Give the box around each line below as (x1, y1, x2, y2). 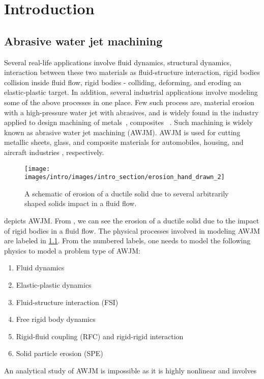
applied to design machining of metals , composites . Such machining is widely (4, 117, 253, 128)
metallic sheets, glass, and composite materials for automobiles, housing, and (4, 137, 244, 147)
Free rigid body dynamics (16, 314, 96, 324)
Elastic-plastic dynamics (16, 279, 92, 290)
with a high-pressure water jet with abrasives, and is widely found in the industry (4, 107, 259, 117)
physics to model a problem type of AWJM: (4, 245, 140, 256)
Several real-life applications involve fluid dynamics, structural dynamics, (4, 57, 231, 67)
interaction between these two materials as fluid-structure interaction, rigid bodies (4, 67, 260, 78)
